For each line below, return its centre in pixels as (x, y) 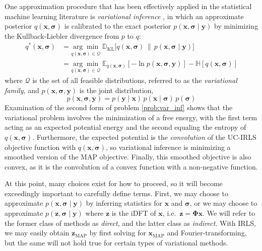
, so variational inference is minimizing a (168, 147)
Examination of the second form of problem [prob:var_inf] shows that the (119, 107)
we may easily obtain (37, 233)
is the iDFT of (134, 213)
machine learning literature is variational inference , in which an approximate (124, 16)
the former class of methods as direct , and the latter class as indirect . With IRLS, (130, 223)
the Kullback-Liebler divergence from (62, 35)
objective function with (40, 147)
